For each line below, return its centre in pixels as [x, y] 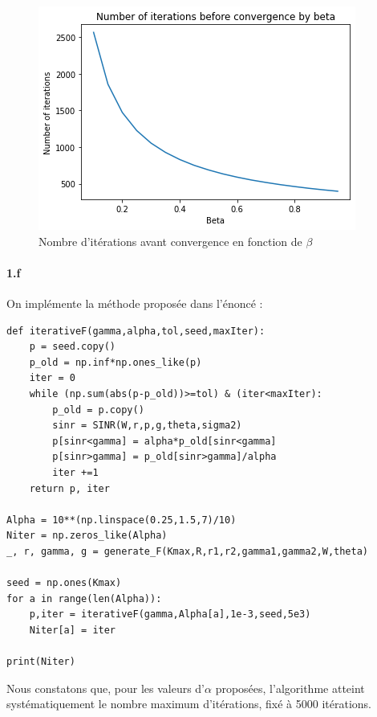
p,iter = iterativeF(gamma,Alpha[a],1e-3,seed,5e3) [170, 615]
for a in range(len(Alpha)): [84, 598]
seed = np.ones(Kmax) [64, 583]
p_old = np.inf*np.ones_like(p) [116, 362]
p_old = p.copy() [98, 410]
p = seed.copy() [73, 347]
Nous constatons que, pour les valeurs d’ [106, 688]
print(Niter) [41, 662]
